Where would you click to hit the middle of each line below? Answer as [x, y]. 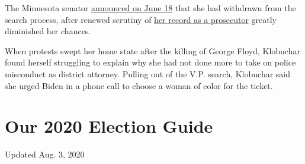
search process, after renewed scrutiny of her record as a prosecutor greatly [141, 19]
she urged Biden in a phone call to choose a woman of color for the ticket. [139, 85]
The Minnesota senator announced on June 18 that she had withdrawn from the [150, 8]
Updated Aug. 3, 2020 [45, 154]
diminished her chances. [48, 31]
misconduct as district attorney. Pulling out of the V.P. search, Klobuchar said [148, 73]
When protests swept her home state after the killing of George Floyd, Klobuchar [152, 50]
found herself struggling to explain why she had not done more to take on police [150, 62]
